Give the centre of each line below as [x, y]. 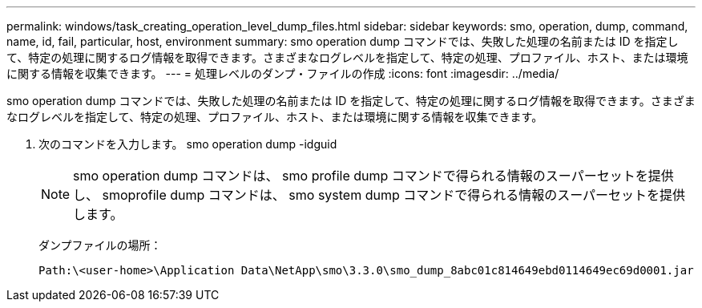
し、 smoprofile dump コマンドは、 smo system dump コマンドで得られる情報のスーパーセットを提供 [379, 195]
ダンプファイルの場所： [100, 245]
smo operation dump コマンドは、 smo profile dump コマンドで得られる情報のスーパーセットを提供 [373, 176]
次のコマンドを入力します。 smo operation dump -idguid [188, 144]
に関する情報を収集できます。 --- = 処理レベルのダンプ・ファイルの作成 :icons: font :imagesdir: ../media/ [283, 73]
